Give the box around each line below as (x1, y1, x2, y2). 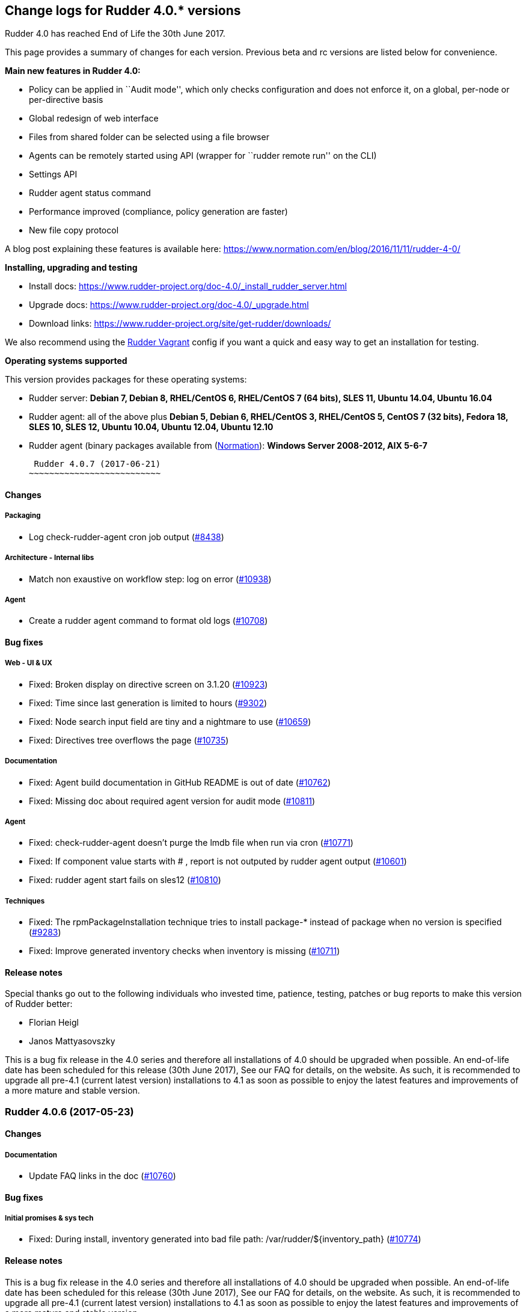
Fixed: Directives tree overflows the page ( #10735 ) (29, 735, 229, 745)
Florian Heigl (29, 1017, 79, 1028)
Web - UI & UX (5, 659, 52, 668)
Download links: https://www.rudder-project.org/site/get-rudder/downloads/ (29, 318, 331, 329)
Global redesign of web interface (29, 113, 159, 124)
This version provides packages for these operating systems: (5, 374, 247, 385)
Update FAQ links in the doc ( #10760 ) (29, 1171, 176, 1181)
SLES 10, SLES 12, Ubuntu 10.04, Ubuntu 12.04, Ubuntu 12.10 (29, 422, 274, 433)
